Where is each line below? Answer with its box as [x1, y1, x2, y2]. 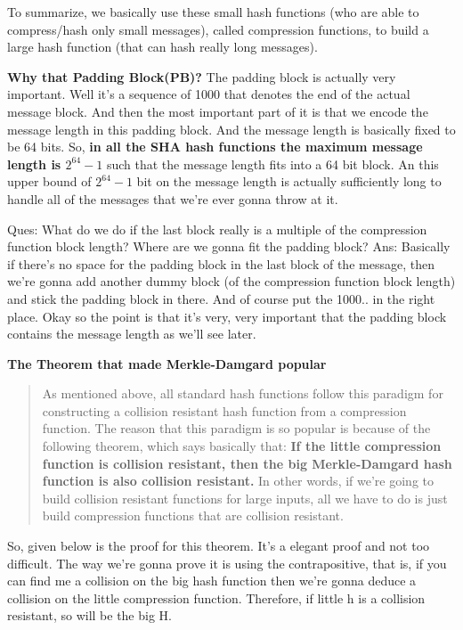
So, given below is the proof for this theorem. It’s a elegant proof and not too [7, 536, 430, 555]
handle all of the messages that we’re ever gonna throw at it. [7, 189, 338, 208]
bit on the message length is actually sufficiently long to [136, 172, 442, 191]
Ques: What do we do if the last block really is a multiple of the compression [7, 219, 427, 238]
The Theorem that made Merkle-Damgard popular [7, 354, 327, 372]
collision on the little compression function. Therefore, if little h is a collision [7, 588, 426, 607]
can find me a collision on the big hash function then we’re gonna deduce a [7, 571, 417, 590]
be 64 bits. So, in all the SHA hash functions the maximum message [7, 137, 423, 156]
